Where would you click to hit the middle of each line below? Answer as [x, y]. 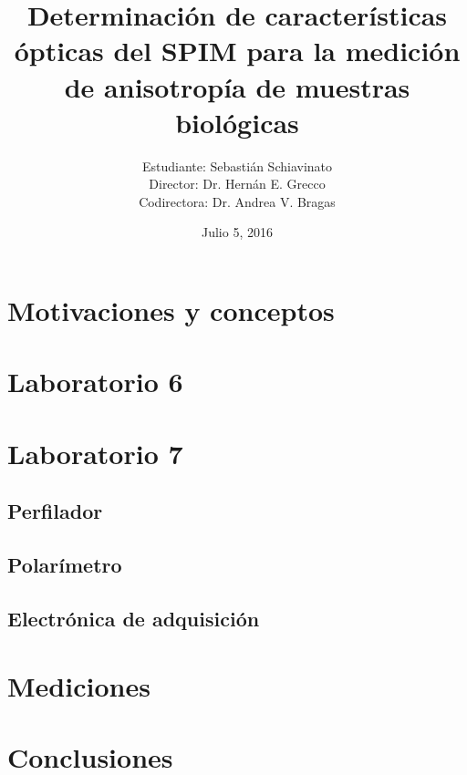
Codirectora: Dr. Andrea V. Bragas [237, 201]
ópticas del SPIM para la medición [237, 51]
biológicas [237, 122]
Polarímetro [65, 565]
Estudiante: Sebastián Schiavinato [237, 165]
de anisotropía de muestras [237, 86]
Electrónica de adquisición [134, 618]
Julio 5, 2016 [237, 232]
